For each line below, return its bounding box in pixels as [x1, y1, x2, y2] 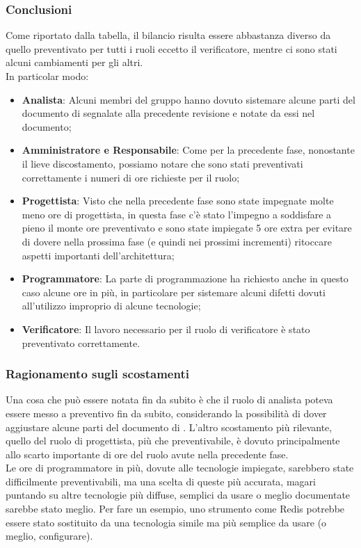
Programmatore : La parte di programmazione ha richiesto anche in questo [22, 271, 348, 286]
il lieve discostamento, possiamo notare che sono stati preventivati [22, 156, 303, 170]
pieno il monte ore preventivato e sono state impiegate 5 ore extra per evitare [22, 220, 352, 235]
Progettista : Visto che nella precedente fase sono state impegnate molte [22, 193, 334, 208]
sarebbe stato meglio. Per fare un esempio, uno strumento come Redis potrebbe [6, 501, 345, 516]
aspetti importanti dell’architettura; [22, 248, 175, 262]
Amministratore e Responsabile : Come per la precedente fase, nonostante [22, 143, 355, 157]
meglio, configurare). [6, 529, 93, 543]
